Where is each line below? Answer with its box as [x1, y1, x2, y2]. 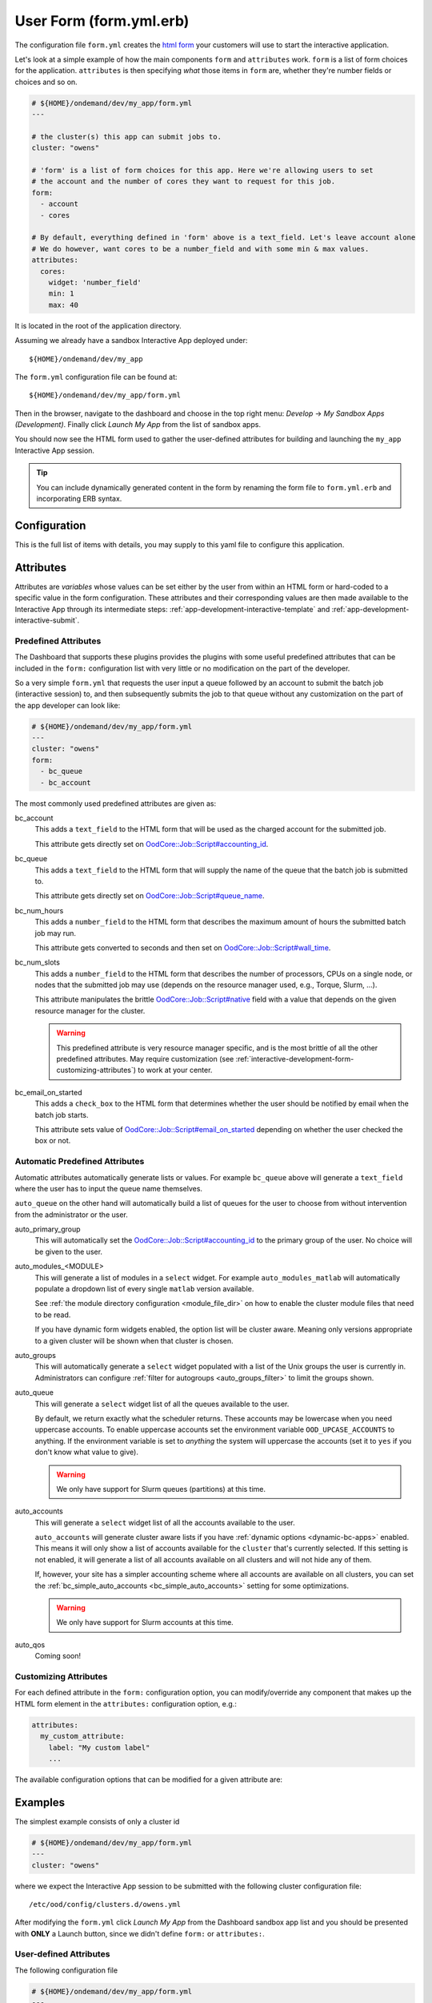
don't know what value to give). [34, 1447, 139, 1457]
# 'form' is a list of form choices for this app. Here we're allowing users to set [31, 166, 374, 175]
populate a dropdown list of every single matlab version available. [34, 1284, 254, 1294]
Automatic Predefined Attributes [14, 1156, 145, 1167]
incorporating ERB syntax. [36, 494, 122, 504]
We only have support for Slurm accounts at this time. [56, 1618, 234, 1627]
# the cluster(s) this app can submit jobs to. [31, 132, 222, 141]
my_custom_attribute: [40, 1731, 126, 1741]
